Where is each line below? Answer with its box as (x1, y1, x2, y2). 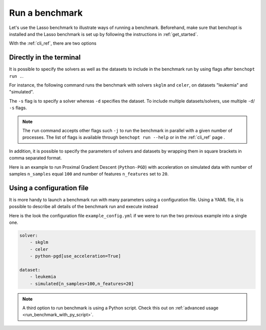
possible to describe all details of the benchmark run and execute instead (9, 204, 159, 210)
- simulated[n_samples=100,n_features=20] (30, 281, 134, 286)
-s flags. (9, 105, 27, 111)
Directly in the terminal (9, 53, 81, 61)
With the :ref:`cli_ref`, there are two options (9, 40, 97, 46)
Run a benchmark (9, 7, 83, 18)
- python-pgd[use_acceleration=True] (30, 253, 121, 259)
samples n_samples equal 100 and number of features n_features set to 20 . (9, 171, 169, 177)
